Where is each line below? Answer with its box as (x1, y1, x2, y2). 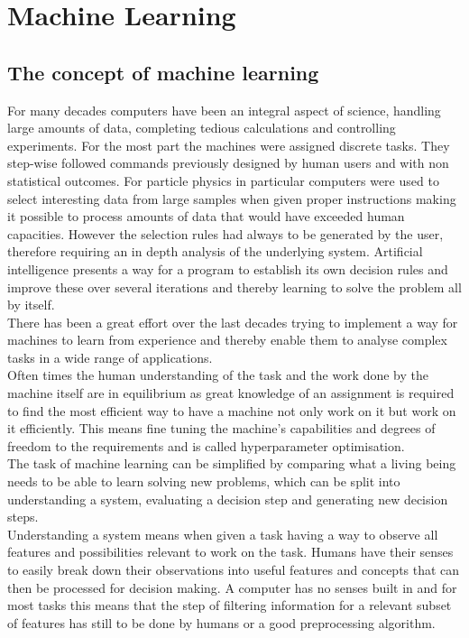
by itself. (7, 295, 55, 314)
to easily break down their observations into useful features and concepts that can (7, 560, 460, 579)
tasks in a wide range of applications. (7, 347, 213, 366)
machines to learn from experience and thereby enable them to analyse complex (7, 330, 447, 349)
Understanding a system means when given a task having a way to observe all (7, 524, 438, 543)
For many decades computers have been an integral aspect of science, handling (7, 100, 441, 119)
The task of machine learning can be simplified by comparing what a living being (7, 454, 456, 473)
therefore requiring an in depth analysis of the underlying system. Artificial (7, 242, 423, 261)
